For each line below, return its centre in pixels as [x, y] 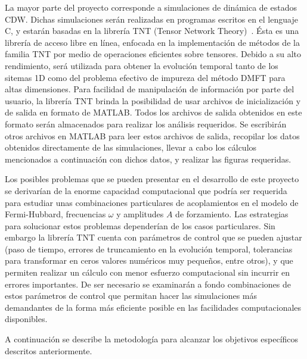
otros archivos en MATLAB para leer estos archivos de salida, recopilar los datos [152, 135]
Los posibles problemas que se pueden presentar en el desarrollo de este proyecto [152, 179]
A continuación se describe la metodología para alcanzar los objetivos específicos [152, 339]
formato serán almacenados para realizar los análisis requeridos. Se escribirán [146, 124]
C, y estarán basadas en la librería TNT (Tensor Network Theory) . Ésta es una [152, 31]
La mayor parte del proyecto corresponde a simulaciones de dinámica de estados [151, 7]
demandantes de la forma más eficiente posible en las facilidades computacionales [153, 307]
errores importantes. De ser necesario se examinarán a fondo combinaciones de [148, 284]
